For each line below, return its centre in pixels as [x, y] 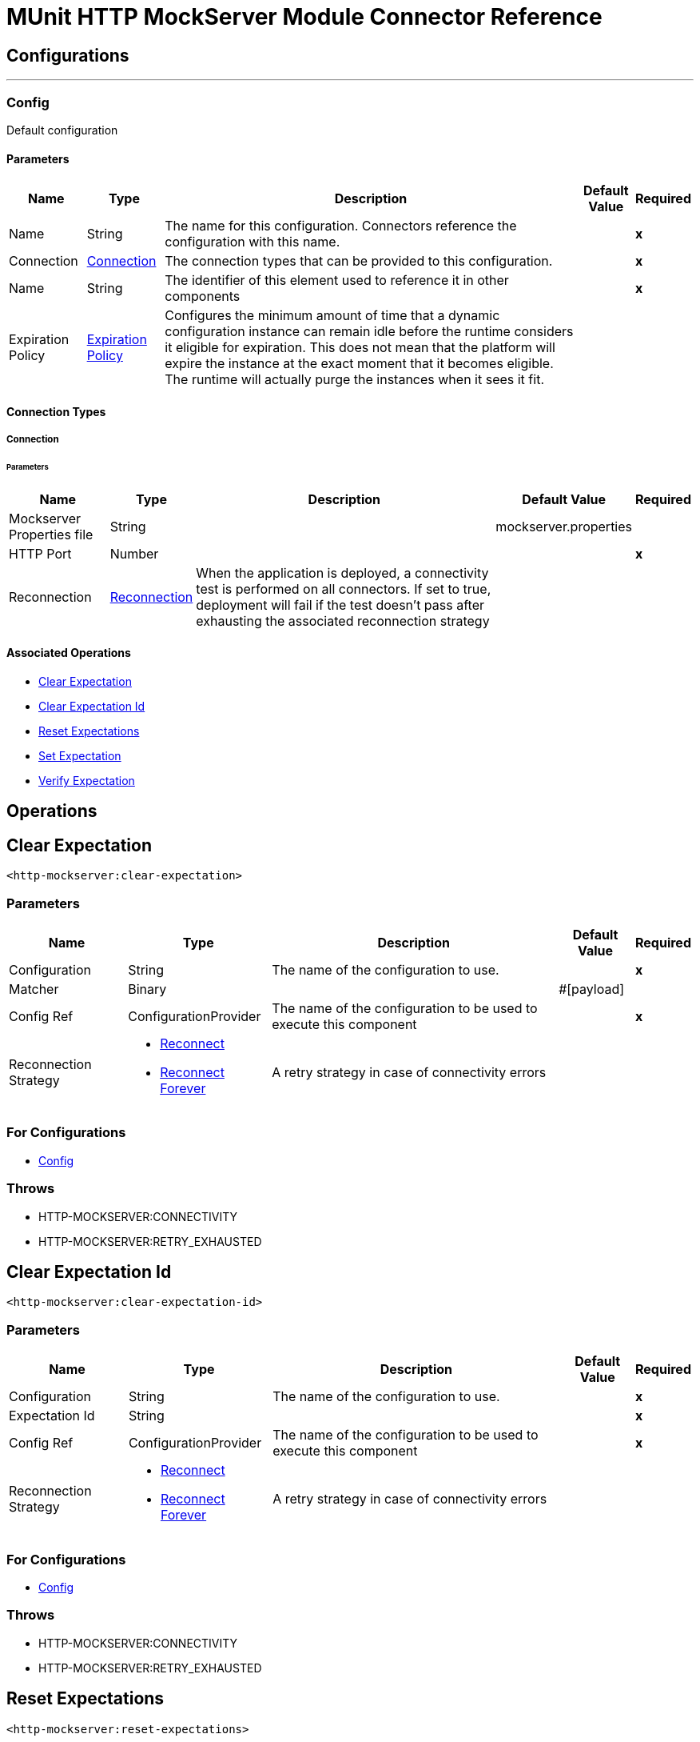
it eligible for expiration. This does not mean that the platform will [360, 348]
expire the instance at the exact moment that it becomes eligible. [359, 364]
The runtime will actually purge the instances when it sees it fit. [354, 380]
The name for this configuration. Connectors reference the [341, 226]
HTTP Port [40, 553]
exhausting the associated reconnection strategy [343, 621]
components [203, 296]
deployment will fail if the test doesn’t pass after [340, 605]
